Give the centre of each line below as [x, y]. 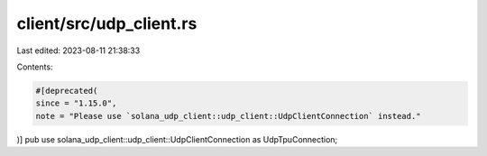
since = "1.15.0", [76, 103]
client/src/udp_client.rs [107, 23]
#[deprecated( [67, 91]
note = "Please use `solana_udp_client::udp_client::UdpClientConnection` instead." [228, 116]
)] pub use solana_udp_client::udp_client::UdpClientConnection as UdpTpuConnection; [177, 139]
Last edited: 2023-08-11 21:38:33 [78, 50]
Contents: [35, 67]
